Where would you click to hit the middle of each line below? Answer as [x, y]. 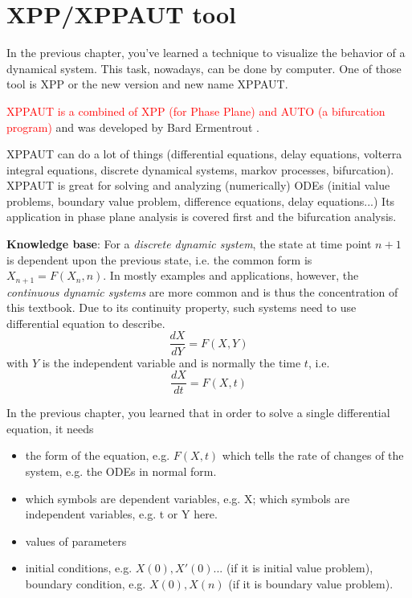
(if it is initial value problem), [300, 568]
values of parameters [76, 541]
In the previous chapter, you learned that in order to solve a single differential [198, 413]
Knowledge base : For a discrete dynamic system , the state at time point [189, 244]
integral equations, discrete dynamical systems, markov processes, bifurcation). [200, 169]
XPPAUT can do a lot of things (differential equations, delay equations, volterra [204, 154]
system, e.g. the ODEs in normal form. [121, 471]
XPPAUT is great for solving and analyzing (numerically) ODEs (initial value [198, 185]
